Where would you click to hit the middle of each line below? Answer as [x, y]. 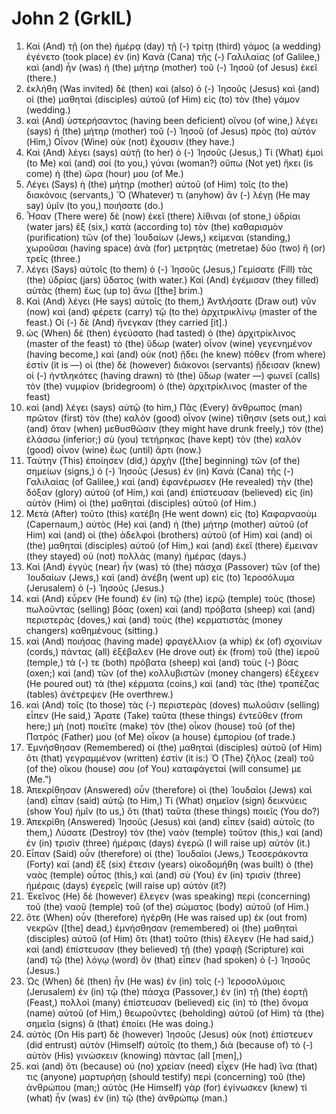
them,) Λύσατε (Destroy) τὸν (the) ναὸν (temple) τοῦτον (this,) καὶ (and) [174, 832]
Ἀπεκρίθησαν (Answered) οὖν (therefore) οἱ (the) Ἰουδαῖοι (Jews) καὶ [169, 789]
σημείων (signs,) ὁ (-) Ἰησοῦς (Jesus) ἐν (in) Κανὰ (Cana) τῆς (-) [159, 471]
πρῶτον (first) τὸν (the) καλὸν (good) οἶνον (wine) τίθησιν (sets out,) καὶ [176, 418]
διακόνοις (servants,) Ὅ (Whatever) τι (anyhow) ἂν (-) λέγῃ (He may [168, 194]
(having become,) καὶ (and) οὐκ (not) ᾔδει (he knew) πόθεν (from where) [176, 354]
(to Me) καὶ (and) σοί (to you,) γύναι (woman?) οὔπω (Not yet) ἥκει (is [169, 163]
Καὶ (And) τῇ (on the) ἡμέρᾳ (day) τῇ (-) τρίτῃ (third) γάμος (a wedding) [173, 46]
